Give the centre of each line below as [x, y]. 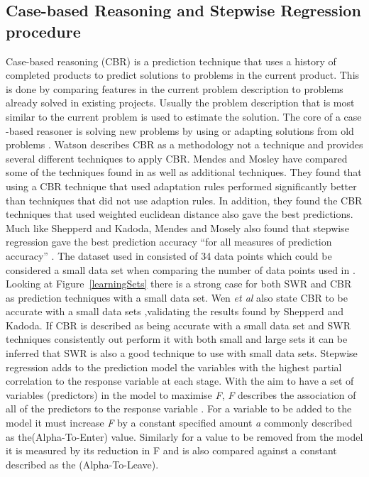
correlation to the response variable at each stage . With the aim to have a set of [180, 381]
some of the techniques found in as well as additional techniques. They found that [184, 172]
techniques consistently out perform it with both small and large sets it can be [177, 339]
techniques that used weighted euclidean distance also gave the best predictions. [180, 214]
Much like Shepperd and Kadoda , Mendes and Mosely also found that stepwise [177, 227]
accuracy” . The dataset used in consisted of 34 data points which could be [169, 255]
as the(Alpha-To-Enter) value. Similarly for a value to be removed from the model [184, 436]
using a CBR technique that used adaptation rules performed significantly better [181, 186]
